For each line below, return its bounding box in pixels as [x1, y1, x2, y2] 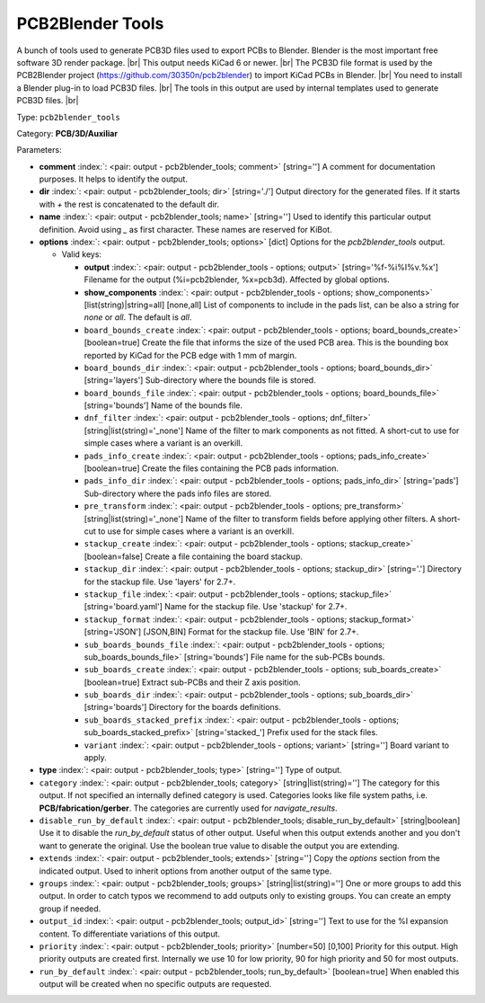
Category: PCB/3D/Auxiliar [16, 128, 119, 138]
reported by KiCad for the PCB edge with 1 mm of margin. [84, 350, 297, 360]
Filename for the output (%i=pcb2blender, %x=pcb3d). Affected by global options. [84, 274, 390, 285]
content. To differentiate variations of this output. [39, 928, 220, 939]
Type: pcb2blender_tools [16, 111, 121, 122]
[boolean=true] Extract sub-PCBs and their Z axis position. [84, 677, 301, 688]
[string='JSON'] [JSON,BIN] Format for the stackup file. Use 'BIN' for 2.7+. [84, 626, 359, 637]
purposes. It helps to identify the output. [39, 173, 189, 184]
